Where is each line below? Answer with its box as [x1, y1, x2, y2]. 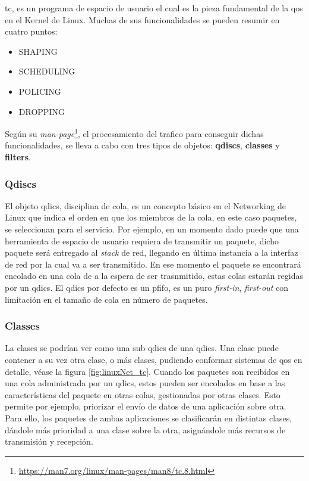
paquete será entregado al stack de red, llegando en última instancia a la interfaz [5, 246, 298, 259]
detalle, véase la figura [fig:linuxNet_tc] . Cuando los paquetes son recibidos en [5, 365, 290, 377]
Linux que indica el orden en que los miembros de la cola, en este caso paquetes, [5, 211, 297, 224]
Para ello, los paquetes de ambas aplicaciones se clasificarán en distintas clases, [5, 411, 292, 424]
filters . [5, 151, 31, 163]
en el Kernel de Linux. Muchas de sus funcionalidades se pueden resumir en [5, 13, 280, 26]
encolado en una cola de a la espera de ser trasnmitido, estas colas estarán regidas [5, 269, 304, 282]
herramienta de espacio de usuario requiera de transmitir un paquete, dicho [5, 234, 279, 247]
